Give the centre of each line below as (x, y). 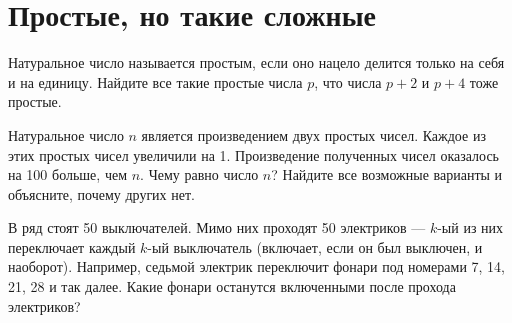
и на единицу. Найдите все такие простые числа (155, 81)
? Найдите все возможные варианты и (387, 174)
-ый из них (470, 227)
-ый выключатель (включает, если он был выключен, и (315, 246)
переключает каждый (72, 246)
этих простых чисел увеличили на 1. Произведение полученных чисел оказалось (253, 154)
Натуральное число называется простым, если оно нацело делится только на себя (256, 62)
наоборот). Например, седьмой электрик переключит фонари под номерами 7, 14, (256, 266)
